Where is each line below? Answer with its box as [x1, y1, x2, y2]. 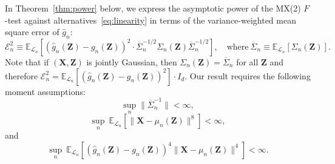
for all [236, 55, 259, 68]
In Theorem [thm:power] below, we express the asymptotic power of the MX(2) [5, 2, 301, 14]
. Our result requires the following [184, 69, 311, 82]
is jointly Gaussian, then [86, 55, 177, 68]
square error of [5, 25, 59, 38]
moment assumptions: [5, 85, 86, 97]
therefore [5, 69, 38, 82]
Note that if [5, 55, 49, 68]
